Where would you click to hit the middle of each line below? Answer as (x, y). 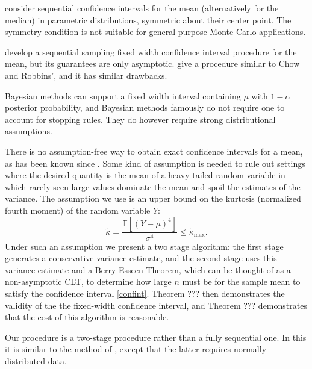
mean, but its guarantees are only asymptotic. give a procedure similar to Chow (152, 64)
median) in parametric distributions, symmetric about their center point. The (148, 20)
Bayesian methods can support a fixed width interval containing (123, 95)
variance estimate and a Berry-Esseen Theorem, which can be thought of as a (148, 269)
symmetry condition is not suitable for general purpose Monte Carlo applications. (155, 32)
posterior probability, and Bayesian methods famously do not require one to (145, 107)
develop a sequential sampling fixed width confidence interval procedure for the (151, 51)
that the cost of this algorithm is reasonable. (87, 317)
